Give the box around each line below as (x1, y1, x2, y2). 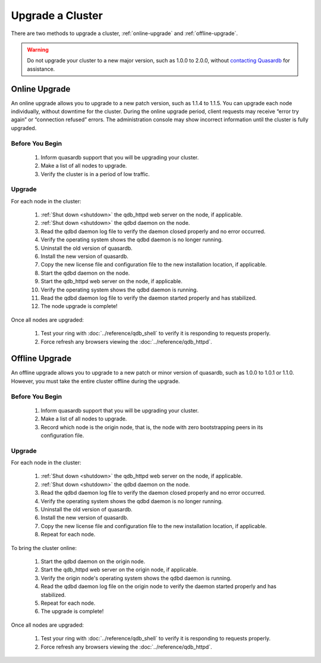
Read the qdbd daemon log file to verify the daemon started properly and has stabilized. (40, 294, 257, 301)
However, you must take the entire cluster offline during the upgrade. (11, 378, 180, 385)
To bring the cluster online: (11, 544, 77, 551)
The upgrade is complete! (40, 608, 104, 615)
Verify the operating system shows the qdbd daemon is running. (40, 286, 199, 293)
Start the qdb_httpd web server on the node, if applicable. (40, 278, 182, 285)
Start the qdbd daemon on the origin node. (40, 558, 146, 565)
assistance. (27, 65, 55, 73)
